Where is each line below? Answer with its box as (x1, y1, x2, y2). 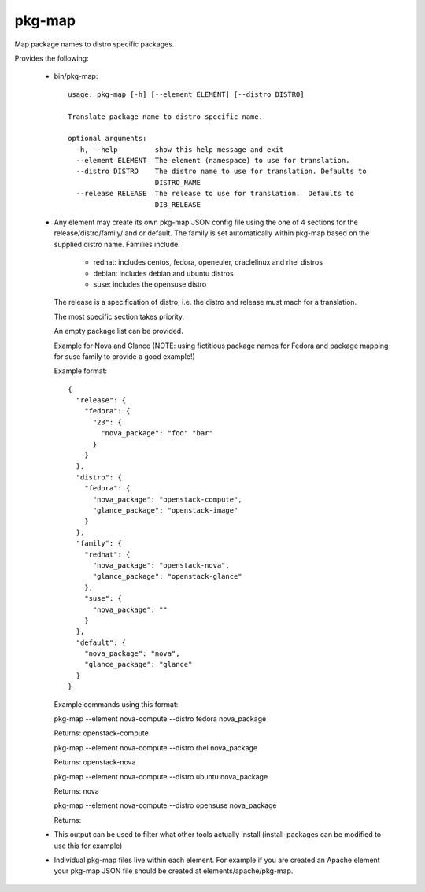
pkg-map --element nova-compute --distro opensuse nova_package (54, 801, 277, 810)
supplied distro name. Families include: (54, 239, 180, 249)
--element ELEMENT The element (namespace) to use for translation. (76, 156, 350, 165)
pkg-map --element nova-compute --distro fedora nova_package (54, 714, 267, 724)
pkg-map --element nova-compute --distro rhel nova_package (54, 742, 258, 752)
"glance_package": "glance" (83, 660, 193, 669)
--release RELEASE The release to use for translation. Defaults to (76, 189, 354, 198)
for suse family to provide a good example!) (54, 351, 196, 361)
